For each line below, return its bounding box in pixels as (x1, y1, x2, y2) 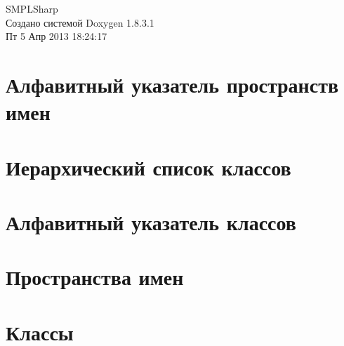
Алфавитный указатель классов (6, 207, 296, 236)
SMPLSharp (6, 1, 58, 15)
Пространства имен (6, 262, 184, 291)
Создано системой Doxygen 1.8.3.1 (6, 15, 154, 29)
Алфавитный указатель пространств (6, 69, 339, 98)
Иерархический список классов (6, 152, 291, 181)
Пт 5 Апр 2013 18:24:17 (6, 29, 107, 44)
